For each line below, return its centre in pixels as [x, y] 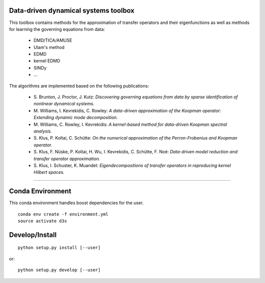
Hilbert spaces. [49, 172]
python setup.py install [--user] [59, 248]
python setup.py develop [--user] [59, 270]
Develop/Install [33, 235]
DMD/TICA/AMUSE [53, 40]
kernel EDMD [47, 61]
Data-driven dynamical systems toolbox [72, 11]
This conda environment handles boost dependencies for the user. [76, 203]
